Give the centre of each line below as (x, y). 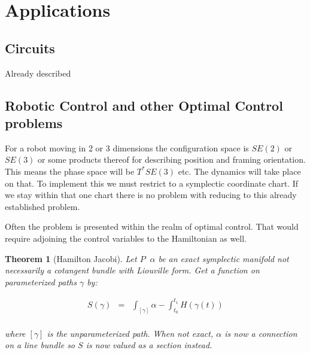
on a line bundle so (40, 345)
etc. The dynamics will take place (239, 171)
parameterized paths (41, 282)
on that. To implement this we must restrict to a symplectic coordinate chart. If (152, 183)
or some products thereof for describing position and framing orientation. (172, 159)
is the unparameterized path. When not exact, (130, 333)
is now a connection (261, 333)
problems (34, 122)
